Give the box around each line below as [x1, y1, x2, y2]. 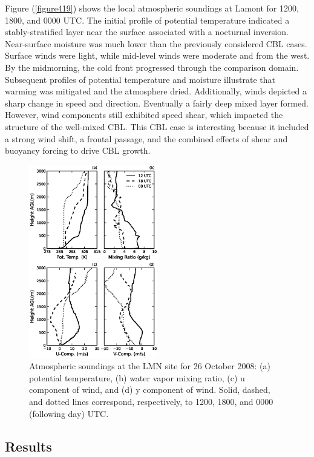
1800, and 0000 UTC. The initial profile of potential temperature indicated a [5, 13, 290, 26]
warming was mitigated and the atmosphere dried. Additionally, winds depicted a [5, 85, 307, 97]
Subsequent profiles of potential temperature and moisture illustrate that [5, 73, 275, 85]
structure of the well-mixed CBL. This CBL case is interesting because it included [5, 120, 309, 133]
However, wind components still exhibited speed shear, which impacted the [5, 108, 283, 121]
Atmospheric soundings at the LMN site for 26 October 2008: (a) [29, 360, 270, 372]
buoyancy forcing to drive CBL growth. [5, 144, 151, 157]
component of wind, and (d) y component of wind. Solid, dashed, [29, 383, 270, 396]
